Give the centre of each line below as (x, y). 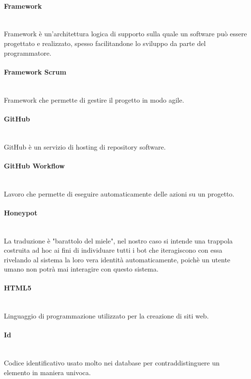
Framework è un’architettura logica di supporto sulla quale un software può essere (125, 34)
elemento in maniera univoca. (47, 372)
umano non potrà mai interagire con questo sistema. (81, 269)
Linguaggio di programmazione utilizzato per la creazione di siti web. (106, 316)
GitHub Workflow (34, 165)
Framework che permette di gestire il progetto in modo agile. (94, 99)
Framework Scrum (35, 71)
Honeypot (21, 212)
